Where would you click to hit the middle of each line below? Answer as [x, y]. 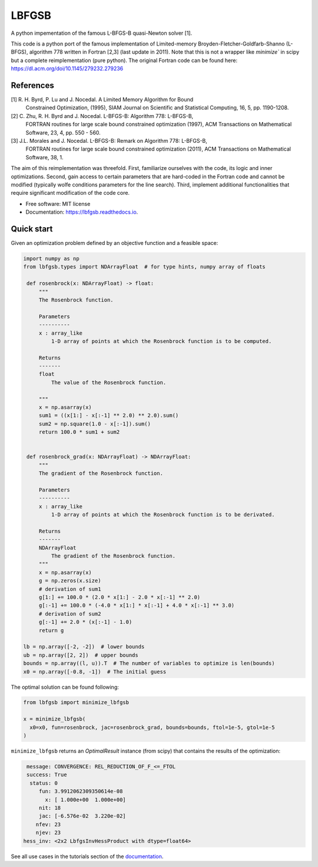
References [32, 85]
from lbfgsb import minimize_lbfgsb [76, 703]
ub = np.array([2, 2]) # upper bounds [81, 655]
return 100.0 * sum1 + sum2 [79, 432]
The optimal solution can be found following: [65, 687]
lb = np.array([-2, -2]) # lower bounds [84, 647]
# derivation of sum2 [70, 614]
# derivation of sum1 [70, 589]
